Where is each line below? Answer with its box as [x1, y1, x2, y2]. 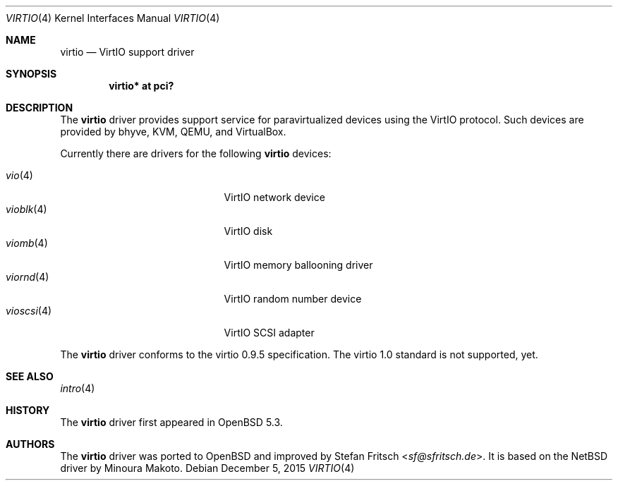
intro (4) [60, 382, 95, 394]
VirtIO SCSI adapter [224, 327, 315, 339]
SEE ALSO [6, 370, 54, 382]
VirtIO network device [224, 191, 325, 203]
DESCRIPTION [6, 102, 73, 114]
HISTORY [6, 404, 50, 416]
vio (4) [6, 169, 33, 181]
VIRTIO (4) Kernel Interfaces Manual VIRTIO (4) [6, 12, 220, 24]
